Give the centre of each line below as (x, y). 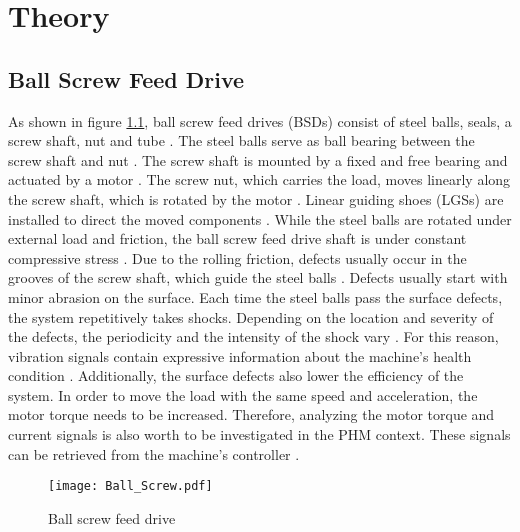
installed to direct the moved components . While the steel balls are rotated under (260, 218)
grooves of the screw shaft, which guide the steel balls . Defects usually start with (258, 277)
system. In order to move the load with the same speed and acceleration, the (243, 394)
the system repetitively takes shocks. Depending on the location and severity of (251, 316)
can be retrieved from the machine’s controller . (154, 453)
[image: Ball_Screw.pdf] (130, 486)
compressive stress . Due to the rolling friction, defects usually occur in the (237, 257)
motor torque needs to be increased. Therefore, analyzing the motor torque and (251, 414)
